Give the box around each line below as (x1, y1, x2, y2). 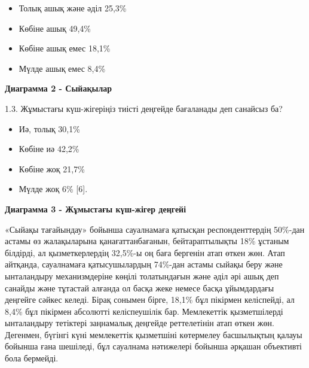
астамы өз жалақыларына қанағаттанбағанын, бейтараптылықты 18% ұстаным (5, 235, 289, 247)
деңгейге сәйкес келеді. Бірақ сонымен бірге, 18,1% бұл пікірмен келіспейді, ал (5, 293, 295, 306)
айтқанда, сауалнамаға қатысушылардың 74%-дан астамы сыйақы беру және (5, 258, 283, 270)
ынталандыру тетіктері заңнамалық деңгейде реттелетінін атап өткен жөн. (5, 317, 274, 329)
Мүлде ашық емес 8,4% (19, 62, 106, 74)
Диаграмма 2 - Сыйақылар (5, 82, 112, 95)
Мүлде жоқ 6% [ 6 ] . (19, 183, 88, 195)
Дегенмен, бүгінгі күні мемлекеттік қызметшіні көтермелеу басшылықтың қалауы (5, 328, 302, 340)
